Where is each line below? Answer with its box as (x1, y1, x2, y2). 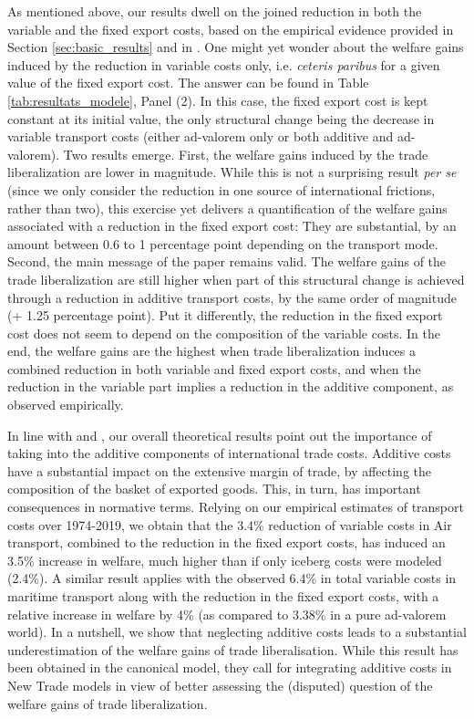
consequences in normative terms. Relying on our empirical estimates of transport (7, 497, 464, 516)
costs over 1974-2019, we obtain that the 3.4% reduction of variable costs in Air (7, 515, 452, 534)
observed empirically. (7, 395, 124, 414)
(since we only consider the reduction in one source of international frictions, (7, 180, 436, 199)
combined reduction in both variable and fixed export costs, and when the (7, 359, 421, 378)
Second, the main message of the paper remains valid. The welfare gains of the (7, 252, 447, 271)
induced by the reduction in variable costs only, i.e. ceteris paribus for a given (7, 55, 440, 74)
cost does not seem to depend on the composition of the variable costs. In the (7, 323, 440, 342)
